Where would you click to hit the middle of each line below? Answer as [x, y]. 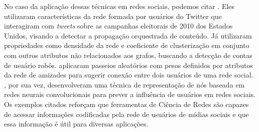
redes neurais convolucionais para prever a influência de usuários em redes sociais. [130, 94]
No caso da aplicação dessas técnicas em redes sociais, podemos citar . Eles [119, 6]
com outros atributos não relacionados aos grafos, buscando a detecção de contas [128, 55]
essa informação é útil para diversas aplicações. [76, 124]
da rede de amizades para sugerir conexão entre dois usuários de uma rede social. [129, 75]
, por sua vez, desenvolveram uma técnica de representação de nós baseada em [124, 84]
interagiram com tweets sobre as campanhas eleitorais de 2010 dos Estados [118, 26]
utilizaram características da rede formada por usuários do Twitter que [113, 16]
